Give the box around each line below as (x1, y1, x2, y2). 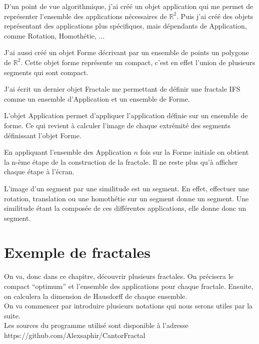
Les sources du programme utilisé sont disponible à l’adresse (4, 320, 188, 330)
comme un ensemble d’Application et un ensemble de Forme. (4, 93, 190, 104)
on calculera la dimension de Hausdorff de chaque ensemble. (4, 290, 187, 301)
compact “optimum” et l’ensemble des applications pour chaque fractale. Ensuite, (4, 281, 253, 291)
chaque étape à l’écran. (4, 166, 74, 177)
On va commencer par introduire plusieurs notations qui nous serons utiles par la (4, 300, 253, 311)
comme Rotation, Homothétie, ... (4, 30, 105, 41)
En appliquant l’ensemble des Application (4, 147, 131, 157)
